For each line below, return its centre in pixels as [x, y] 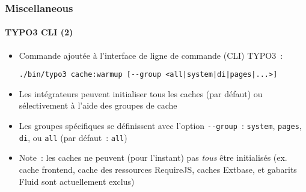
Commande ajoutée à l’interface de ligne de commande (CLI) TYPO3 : [151, 55]
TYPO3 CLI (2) [39, 32]
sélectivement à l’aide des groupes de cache [98, 105]
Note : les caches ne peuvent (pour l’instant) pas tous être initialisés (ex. [153, 157]
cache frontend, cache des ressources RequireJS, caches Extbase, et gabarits [158, 169]
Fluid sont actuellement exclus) [77, 181]
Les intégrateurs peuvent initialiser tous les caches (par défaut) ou [141, 93]
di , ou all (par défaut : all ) [73, 137]
